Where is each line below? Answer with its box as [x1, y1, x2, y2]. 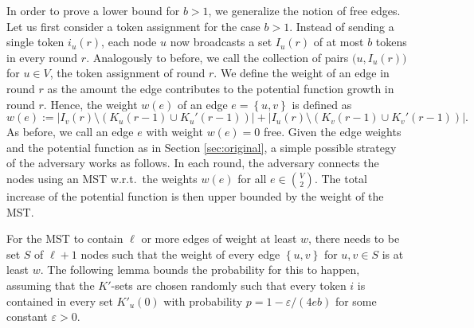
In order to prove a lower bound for [6, 2, 180, 18]
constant [6, 308, 48, 325]
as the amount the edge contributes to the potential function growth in [47, 80, 394, 96]
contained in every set [6, 292, 113, 309]
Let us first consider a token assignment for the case [6, 18, 261, 34]
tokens [375, 33, 407, 50]
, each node [101, 33, 157, 50]
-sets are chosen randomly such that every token [111, 276, 347, 293]
